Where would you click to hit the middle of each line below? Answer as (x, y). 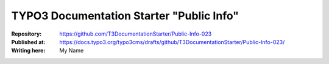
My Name (72, 51)
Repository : (27, 34)
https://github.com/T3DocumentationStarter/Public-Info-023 (136, 34)
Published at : (28, 42)
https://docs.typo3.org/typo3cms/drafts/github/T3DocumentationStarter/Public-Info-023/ (172, 42)
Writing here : (28, 51)
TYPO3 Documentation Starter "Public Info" (125, 16)
